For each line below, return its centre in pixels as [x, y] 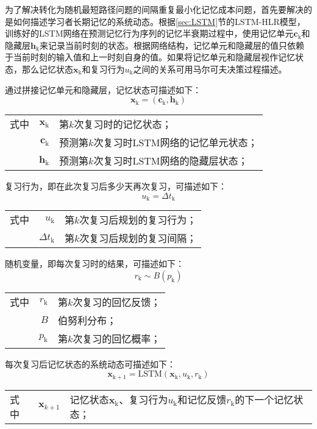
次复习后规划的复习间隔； [138, 238]
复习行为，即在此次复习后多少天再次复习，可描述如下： [116, 186]
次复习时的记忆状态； [123, 124]
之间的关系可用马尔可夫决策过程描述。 [210, 69]
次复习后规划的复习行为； [138, 220]
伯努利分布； [87, 320]
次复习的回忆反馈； [117, 302]
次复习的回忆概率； [117, 338]
